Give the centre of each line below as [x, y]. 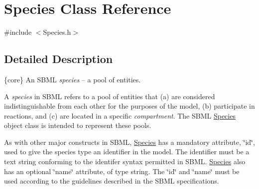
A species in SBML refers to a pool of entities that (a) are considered [110, 96]
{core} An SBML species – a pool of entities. [72, 79]
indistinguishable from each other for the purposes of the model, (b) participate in [129, 106]
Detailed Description [59, 59]
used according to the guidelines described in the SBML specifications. [112, 181]
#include [18, 32]
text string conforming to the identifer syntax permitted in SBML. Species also [125, 161]
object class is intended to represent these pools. [78, 125]
